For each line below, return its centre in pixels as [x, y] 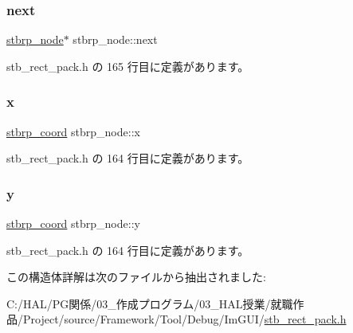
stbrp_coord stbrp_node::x [73, 131]
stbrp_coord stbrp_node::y [73, 223]
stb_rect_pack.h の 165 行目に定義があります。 [128, 66]
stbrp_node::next [115, 39]
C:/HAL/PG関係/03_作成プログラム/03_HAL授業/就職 [150, 303]
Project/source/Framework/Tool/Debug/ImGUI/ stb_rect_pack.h [184, 319]
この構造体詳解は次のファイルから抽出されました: [136, 277]
